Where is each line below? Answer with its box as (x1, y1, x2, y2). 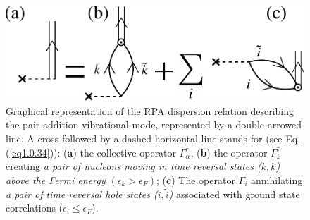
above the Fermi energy (6, 172, 106, 187)
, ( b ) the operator (190, 145, 268, 159)
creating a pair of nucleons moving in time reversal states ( (6, 159, 261, 173)
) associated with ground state (168, 186, 300, 201)
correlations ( (6, 200, 63, 215)
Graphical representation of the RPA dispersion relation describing (6, 103, 294, 118)
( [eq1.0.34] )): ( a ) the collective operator (6, 145, 177, 159)
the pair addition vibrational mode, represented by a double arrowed (6, 117, 302, 132)
